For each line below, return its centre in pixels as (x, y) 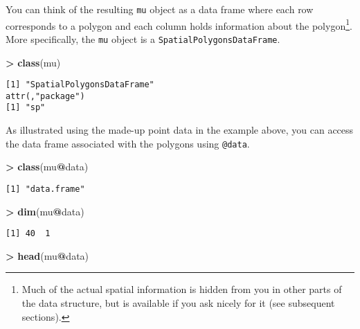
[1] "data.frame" (45, 189)
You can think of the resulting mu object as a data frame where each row (160, 9)
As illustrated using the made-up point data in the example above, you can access (180, 130)
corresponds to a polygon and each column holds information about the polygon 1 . (179, 24)
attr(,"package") (45, 96)
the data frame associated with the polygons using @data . (128, 143)
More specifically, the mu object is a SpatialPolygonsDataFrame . (143, 38)
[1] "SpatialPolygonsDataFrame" (80, 85)
